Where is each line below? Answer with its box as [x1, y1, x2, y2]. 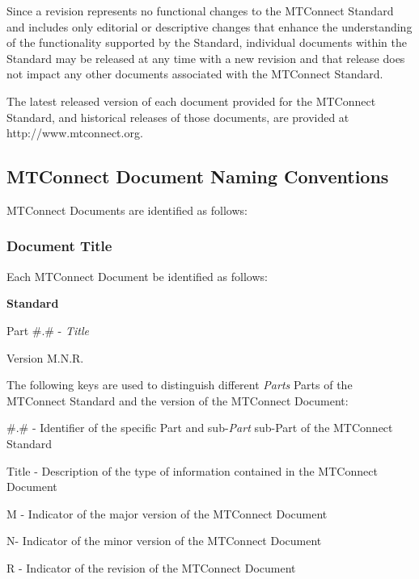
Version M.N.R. [6, 349, 84, 366]
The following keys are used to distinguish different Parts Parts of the [6, 376, 353, 393]
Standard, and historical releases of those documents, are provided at [6, 108, 349, 125]
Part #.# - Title [6, 321, 89, 338]
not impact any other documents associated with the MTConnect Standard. [6, 65, 383, 82]
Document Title [6, 236, 112, 256]
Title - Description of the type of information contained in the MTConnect [6, 462, 378, 479]
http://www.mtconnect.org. [6, 124, 143, 141]
